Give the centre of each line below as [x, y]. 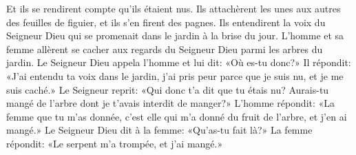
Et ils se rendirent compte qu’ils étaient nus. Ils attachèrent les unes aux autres [174, 8]
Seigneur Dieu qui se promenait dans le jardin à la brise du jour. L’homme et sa [175, 35]
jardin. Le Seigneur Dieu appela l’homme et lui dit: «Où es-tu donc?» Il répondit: [179, 62]
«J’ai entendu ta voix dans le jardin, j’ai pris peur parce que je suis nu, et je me [175, 75]
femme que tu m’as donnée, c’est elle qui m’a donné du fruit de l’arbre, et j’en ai [177, 116]
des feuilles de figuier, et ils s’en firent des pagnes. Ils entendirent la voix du [166, 22]
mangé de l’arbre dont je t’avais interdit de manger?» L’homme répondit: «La [171, 103]
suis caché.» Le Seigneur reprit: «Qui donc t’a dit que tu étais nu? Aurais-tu [168, 89]
